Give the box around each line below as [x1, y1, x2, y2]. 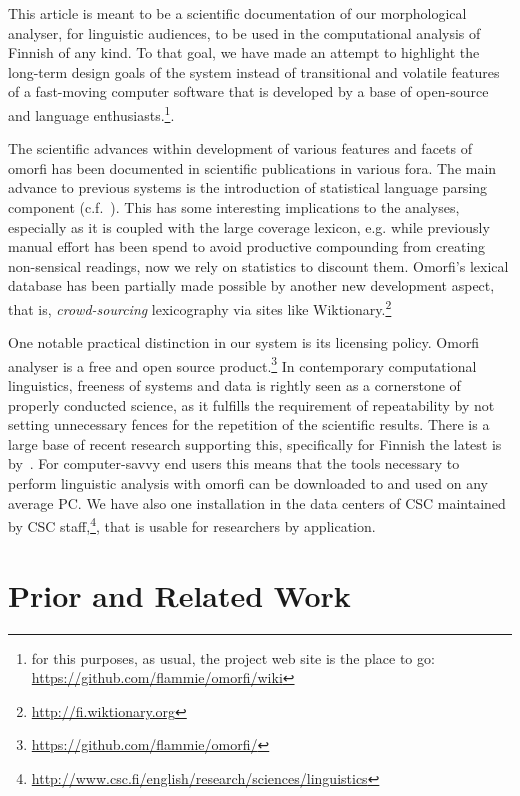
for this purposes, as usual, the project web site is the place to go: [31, 647, 435, 668]
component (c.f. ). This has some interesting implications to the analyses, [8, 197, 460, 217]
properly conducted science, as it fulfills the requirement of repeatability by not [8, 394, 495, 415]
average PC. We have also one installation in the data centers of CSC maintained [8, 492, 506, 513]
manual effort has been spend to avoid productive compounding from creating [8, 236, 486, 257]
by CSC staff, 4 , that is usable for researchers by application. [8, 513, 376, 536]
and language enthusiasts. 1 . [8, 101, 175, 125]
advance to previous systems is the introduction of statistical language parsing [8, 177, 488, 198]
